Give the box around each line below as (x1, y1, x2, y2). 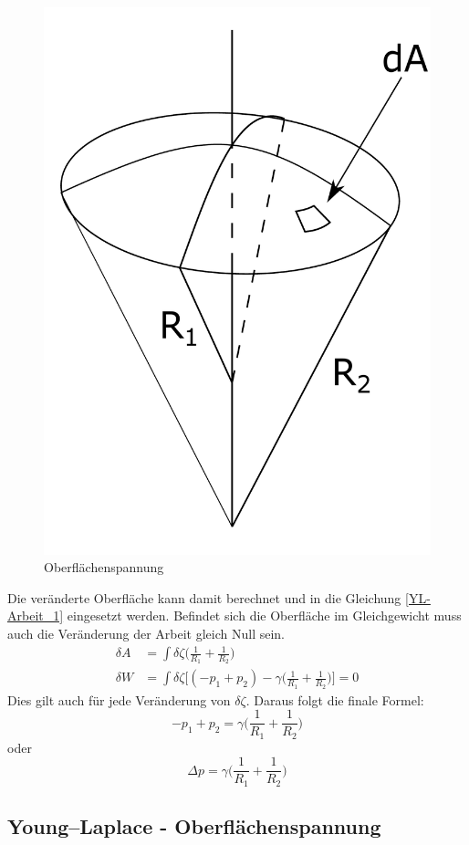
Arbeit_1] (7, 606, 64, 625)
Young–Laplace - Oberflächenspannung (7, 812, 381, 840)
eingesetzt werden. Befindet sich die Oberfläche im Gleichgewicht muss (67, 606, 462, 625)
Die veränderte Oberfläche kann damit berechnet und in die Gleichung (7, 588, 401, 607)
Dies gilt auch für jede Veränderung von (7, 690, 231, 709)
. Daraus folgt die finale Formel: (245, 690, 424, 709)
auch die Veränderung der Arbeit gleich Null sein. (7, 624, 285, 643)
